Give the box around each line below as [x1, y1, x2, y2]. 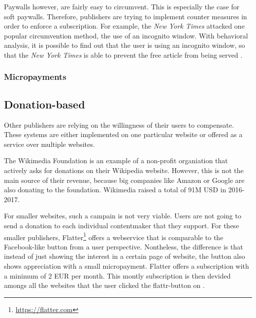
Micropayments [4, 71, 66, 83]
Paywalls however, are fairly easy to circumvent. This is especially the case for [4, 1, 240, 11]
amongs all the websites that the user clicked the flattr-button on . [4, 280, 205, 290]
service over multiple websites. [4, 139, 95, 149]
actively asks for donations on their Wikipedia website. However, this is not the [4, 165, 244, 175]
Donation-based [4, 96, 85, 111]
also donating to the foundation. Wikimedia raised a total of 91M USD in [4, 184, 226, 195]
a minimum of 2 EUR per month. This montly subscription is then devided [4, 270, 231, 281]
